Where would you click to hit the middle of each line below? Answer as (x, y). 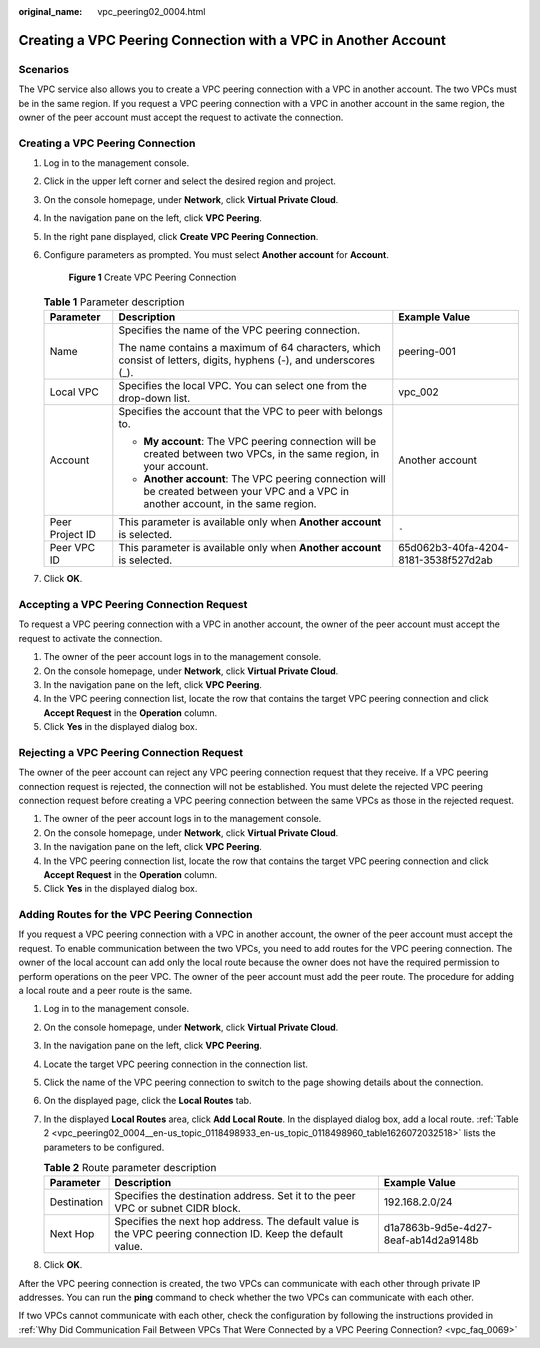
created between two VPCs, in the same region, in (261, 454)
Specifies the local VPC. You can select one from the (242, 386)
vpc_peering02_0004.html (151, 11)
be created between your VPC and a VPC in (246, 492)
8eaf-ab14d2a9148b (431, 1240)
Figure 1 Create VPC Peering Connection (152, 277)
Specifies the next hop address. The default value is (237, 1222)
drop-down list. (154, 398)
